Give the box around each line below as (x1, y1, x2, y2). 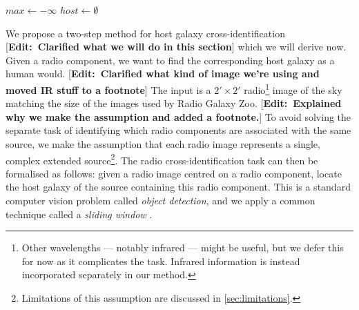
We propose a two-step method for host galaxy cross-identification (6, 26, 285, 40)
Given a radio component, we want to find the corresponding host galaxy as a (6, 52, 335, 67)
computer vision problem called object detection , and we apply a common (6, 193, 316, 208)
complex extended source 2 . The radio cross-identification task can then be (6, 151, 318, 167)
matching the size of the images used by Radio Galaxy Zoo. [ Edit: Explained (6, 96, 342, 110)
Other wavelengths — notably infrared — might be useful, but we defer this (21, 240, 344, 255)
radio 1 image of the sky (244, 80, 342, 97)
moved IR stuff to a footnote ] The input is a (6, 82, 211, 97)
